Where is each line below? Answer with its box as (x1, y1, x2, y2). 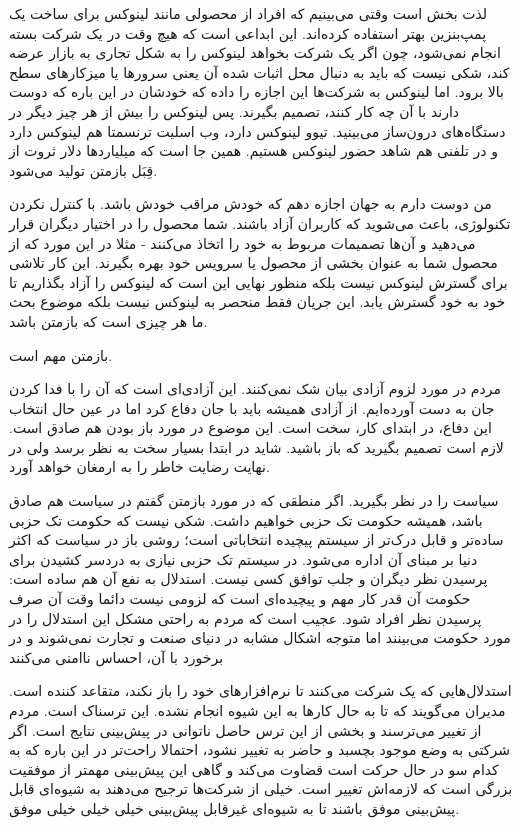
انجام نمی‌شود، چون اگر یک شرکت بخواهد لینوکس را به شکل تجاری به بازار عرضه (9, 42, 501, 63)
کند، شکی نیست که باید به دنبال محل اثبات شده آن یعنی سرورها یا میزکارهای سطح (9, 61, 510, 82)
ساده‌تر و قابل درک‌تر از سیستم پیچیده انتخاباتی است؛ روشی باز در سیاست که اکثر (9, 529, 504, 550)
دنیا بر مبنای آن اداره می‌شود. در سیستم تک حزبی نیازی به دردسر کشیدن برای (9, 548, 478, 569)
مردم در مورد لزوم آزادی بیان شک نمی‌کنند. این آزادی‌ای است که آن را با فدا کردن (9, 378, 501, 399)
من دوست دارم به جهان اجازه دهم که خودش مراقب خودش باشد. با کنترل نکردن (9, 193, 492, 214)
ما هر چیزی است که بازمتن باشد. (9, 310, 208, 331)
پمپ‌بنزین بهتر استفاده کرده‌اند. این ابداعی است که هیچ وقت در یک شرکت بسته (9, 22, 487, 43)
